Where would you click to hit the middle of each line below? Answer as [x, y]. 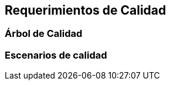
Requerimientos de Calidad [86, 10]
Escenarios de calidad [56, 55]
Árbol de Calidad [44, 34]
